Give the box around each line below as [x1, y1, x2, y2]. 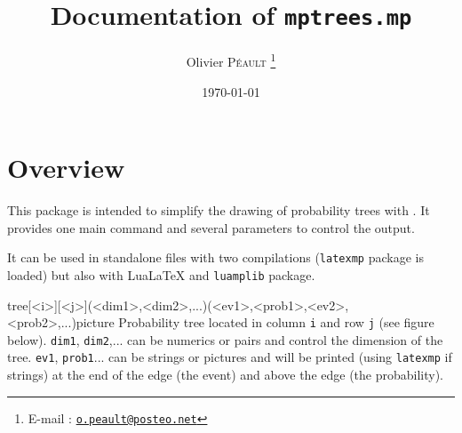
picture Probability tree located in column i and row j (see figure [76, 313, 434, 332]
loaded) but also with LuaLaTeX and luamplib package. [7, 265, 315, 284]
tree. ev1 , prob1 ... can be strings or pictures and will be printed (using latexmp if [7, 348, 452, 366]
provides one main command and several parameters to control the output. [7, 218, 415, 237]
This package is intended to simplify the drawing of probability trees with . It [7, 201, 430, 220]
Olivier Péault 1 [186, 50, 276, 70]
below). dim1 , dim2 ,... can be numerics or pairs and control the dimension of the [7, 330, 443, 349]
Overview [7, 149, 125, 186]
